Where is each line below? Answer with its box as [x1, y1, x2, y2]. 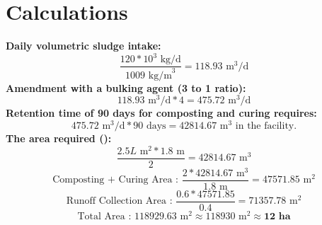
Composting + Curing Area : [52, 175, 178, 185]
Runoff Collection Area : [66, 196, 173, 207]
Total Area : [77, 211, 132, 221]
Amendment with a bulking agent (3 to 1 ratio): [6, 80, 246, 95]
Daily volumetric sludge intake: [6, 38, 161, 53]
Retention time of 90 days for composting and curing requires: [6, 105, 317, 120]
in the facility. [235, 120, 297, 131]
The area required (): [6, 130, 112, 145]
